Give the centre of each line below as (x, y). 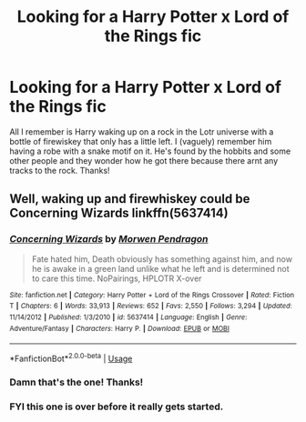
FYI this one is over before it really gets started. (117, 407)
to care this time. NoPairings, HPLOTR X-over (117, 278)
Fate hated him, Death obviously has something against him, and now (162, 259)
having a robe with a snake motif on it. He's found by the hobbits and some (150, 151)
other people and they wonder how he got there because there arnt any (144, 160)
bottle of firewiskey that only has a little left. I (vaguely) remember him (141, 141)
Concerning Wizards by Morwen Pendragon (109, 239)
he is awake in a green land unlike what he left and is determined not (160, 268)
